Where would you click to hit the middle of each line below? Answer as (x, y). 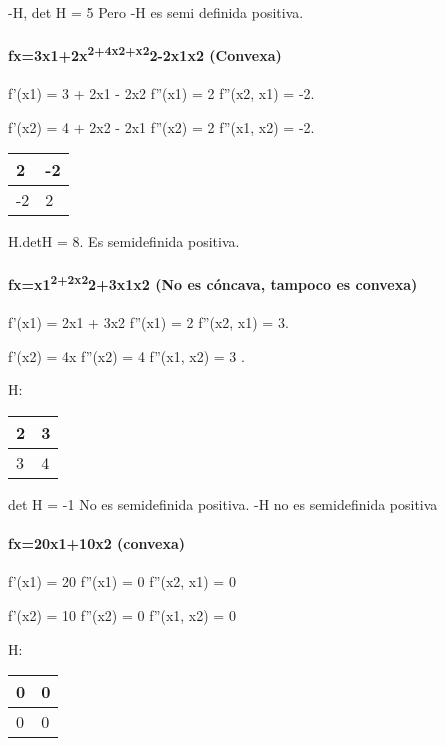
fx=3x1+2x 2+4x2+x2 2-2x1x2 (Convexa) (145, 53)
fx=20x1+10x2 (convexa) (97, 543)
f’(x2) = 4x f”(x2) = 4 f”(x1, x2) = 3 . (126, 355)
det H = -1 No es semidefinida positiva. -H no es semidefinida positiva (223, 504)
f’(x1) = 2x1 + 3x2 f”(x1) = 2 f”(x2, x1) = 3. (148, 322)
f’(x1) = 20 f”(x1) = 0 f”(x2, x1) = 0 (122, 581)
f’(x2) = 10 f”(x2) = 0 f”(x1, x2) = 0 (122, 615)
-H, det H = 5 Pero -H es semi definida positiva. (156, 12)
